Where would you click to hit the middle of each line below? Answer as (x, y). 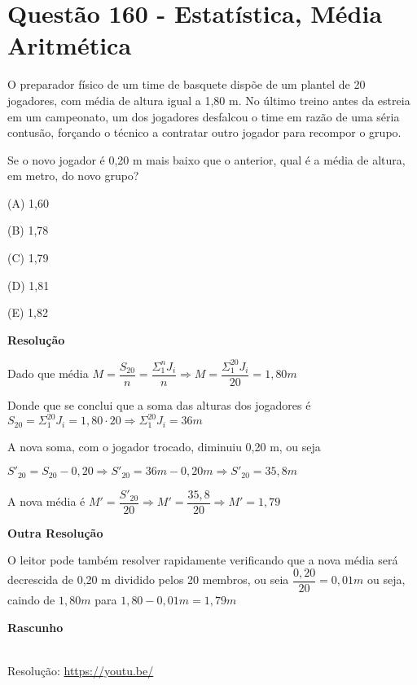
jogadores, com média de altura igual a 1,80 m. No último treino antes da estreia (209, 100)
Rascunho (35, 627)
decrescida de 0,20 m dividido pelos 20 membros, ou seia (148, 580)
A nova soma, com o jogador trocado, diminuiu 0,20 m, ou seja (164, 446)
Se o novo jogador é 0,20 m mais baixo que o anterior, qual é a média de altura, (206, 159)
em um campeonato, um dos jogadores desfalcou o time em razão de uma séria (204, 116)
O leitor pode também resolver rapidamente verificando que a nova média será (203, 560)
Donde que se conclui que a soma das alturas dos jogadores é (159, 405)
